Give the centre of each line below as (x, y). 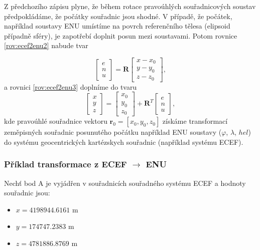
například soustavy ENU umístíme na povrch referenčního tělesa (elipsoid (117, 26)
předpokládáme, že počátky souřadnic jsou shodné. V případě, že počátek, (118, 16)
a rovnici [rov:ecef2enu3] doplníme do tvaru (71, 86)
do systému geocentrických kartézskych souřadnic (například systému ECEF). (124, 142)
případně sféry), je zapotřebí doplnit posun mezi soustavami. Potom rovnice (121, 35)
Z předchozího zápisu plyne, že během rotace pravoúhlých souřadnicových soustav (130, 6)
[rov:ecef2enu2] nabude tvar (46, 45)
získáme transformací (195, 121)
